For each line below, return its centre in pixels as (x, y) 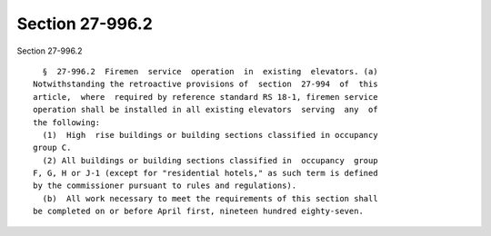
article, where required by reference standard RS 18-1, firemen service (205, 97)
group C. (52, 148)
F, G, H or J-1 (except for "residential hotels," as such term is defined (205, 173)
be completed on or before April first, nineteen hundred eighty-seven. (198, 211)
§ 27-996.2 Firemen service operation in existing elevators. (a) (210, 71)
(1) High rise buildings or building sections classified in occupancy (210, 135)
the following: (67, 122)
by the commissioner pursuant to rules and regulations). (165, 186)
